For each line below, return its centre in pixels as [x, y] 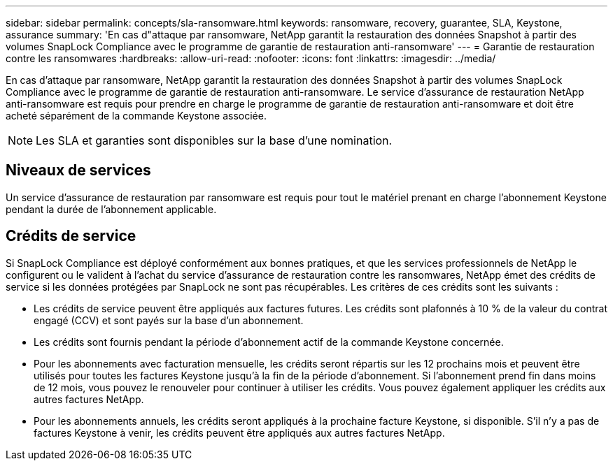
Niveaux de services [78, 170]
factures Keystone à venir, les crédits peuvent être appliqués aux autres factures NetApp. [239, 432]
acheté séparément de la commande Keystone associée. [136, 116]
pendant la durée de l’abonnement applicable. [111, 209]
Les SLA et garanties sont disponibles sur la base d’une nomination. [214, 140]
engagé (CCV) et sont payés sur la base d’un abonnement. [169, 320]
